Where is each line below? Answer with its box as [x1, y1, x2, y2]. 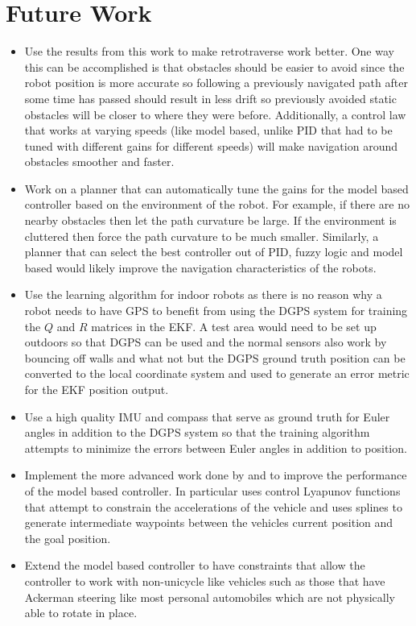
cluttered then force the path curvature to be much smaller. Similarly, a [24, 227, 379, 244]
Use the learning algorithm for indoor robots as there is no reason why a [24, 286, 382, 303]
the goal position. [24, 529, 111, 546]
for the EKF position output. [24, 381, 169, 397]
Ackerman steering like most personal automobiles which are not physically [24, 588, 395, 605]
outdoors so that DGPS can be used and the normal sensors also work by [24, 334, 387, 350]
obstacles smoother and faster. [24, 153, 175, 170]
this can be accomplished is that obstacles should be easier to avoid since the [24, 58, 405, 75]
